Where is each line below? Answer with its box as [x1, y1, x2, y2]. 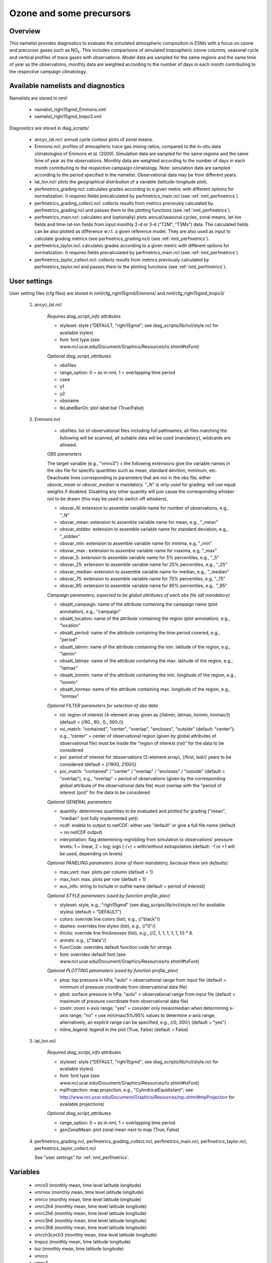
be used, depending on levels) [59, 850, 123, 856]
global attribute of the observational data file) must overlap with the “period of [59, 783, 222, 789]
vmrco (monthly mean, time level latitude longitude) [34, 1196, 142, 1202]
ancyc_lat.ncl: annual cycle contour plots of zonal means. [34, 136, 154, 142]
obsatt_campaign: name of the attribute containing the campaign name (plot [59, 601, 218, 607]
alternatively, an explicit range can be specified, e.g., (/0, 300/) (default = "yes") [59, 1019, 226, 1026]
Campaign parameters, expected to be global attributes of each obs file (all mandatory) [47, 592, 230, 598]
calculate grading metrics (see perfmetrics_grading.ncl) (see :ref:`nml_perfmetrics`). [34, 235, 210, 241]
